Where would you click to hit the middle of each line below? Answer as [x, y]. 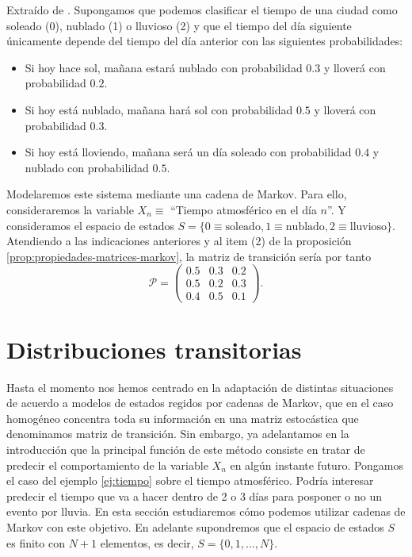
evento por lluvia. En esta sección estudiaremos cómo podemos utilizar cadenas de [206, 511]
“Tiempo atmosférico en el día [244, 209]
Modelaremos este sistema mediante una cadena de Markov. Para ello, [177, 194]
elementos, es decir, [147, 542]
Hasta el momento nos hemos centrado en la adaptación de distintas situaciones [200, 387]
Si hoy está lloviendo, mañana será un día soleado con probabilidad [188, 152]
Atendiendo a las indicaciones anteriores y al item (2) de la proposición [179, 241]
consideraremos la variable [70, 209]
